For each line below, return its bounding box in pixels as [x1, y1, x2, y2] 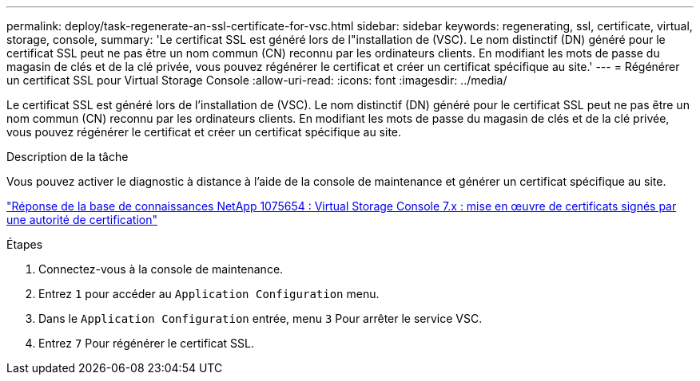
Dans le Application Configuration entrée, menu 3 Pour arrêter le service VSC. [38, 312, 483, 325]
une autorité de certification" [6, 213, 157, 226]
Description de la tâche [6, 150, 129, 163]
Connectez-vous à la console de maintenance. [38, 262, 284, 276]
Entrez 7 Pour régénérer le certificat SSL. [38, 336, 254, 350]
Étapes [6, 238, 43, 251]
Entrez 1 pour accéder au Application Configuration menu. [38, 287, 380, 300]
